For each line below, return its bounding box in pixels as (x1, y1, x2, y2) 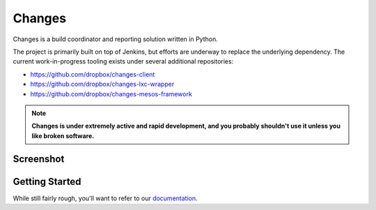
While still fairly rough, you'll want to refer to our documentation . (13, 194, 198, 202)
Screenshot (13, 153, 65, 165)
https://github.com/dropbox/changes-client (30, 70, 155, 78)
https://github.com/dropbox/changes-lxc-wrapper (30, 80, 175, 89)
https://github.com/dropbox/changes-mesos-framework (30, 89, 193, 98)
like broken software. (31, 131, 95, 140)
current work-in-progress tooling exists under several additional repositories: (13, 57, 234, 66)
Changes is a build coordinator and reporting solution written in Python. (13, 35, 219, 43)
